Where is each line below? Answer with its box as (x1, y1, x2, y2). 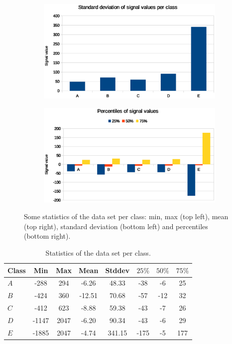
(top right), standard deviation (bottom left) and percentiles (24, 221, 208, 231)
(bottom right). (24, 231, 71, 241)
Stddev (105, 265, 130, 275)
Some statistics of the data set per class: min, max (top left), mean (24, 211, 229, 222)
